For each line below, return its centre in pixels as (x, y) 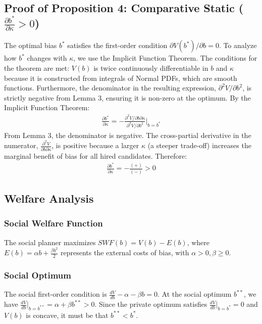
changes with (47, 58)
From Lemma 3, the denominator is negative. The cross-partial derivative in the (128, 135)
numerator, (21, 145)
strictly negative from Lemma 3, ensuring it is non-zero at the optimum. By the (127, 97)
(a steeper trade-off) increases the (199, 145)
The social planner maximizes (50, 242)
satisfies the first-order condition (117, 45)
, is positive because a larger (95, 145)
